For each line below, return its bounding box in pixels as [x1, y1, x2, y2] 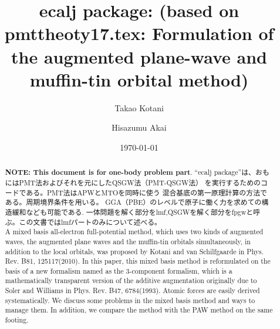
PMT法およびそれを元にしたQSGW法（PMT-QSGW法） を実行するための [19, 177, 261, 187]
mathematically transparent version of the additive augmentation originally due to [5, 275, 257, 285]
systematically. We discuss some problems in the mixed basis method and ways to [5, 295, 255, 305]
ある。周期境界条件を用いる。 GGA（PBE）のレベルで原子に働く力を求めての [5, 197, 262, 207]
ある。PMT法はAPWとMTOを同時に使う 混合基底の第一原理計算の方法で [26, 187, 267, 197]
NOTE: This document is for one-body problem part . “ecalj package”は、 [5, 167, 255, 178]
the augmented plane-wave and [11, 44, 267, 68]
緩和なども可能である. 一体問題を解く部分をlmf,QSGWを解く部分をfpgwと [12, 207, 254, 217]
